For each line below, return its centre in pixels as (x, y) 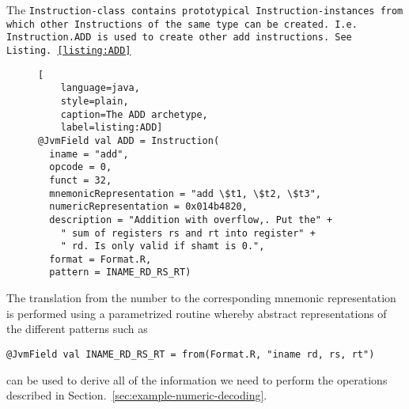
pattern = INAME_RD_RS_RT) (120, 273)
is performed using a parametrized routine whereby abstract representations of (197, 313)
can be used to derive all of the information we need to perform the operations (197, 379)
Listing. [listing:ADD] (69, 50)
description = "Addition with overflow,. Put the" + (191, 220)
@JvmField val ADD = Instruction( (129, 140)
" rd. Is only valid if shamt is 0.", (163, 246)
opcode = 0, (81, 167)
